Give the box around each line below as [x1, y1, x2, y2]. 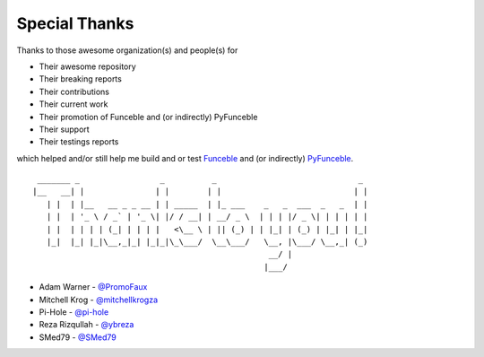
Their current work [39, 99, 108, 109]
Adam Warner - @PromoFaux [39, 282, 148, 292]
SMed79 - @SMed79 [39, 332, 117, 343]
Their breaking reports [39, 74, 123, 84]
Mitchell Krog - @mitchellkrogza [39, 294, 159, 305]
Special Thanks [16, 13, 134, 33]
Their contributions [39, 86, 109, 97]
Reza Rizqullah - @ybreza [39, 319, 134, 330]
